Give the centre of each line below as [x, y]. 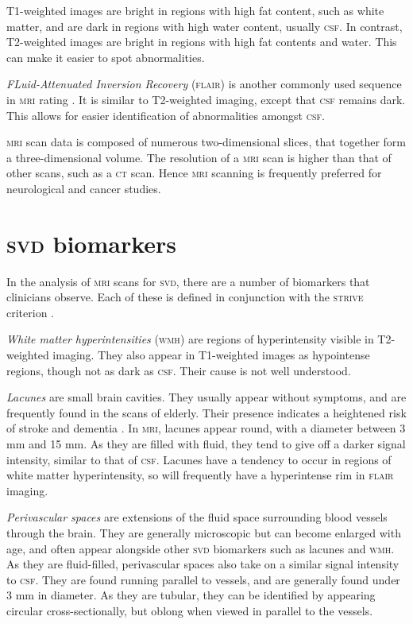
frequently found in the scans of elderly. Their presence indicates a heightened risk [206, 412]
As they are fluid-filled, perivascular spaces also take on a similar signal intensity [203, 564]
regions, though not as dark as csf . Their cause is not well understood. [179, 370]
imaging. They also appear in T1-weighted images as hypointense [211, 355]
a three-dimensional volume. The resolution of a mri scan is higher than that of [199, 157]
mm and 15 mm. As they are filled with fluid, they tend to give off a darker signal [206, 444]
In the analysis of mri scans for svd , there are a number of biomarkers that [188, 281]
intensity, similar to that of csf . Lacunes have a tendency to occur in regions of [199, 459]
